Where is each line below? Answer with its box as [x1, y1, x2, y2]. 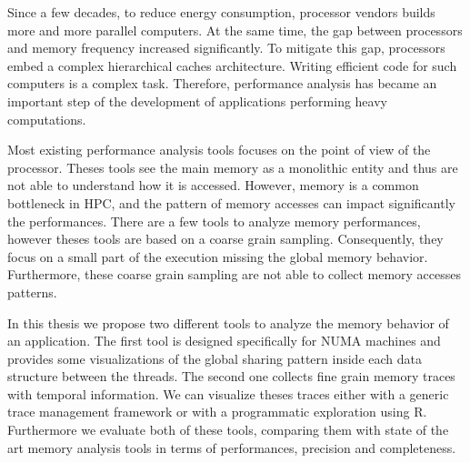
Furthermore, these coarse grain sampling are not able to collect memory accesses [7, 265, 462, 284]
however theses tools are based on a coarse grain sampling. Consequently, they [7, 229, 444, 248]
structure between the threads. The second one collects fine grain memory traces [7, 367, 455, 386]
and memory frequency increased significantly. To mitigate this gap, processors [7, 38, 445, 57]
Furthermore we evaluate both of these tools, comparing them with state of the [7, 420, 449, 439]
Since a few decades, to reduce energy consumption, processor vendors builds [7, 3, 435, 21]
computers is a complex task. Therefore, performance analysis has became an [7, 74, 437, 93]
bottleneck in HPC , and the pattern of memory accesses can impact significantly [7, 193, 455, 212]
